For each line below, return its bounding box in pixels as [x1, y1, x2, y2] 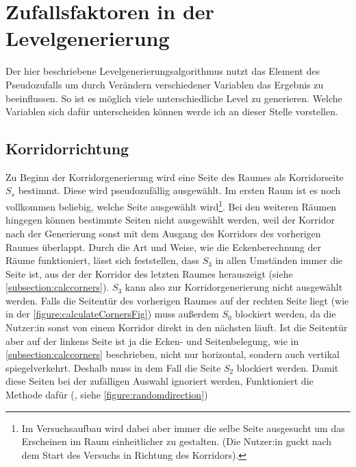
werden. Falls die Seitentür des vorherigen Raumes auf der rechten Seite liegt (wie [5, 293, 349, 307]
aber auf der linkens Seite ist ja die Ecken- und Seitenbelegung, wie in [5, 333, 299, 348]
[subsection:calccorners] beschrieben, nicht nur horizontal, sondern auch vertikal [5, 347, 340, 361]
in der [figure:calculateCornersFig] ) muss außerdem [5, 307, 219, 321]
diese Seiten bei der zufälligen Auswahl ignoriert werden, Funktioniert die [5, 374, 314, 388]
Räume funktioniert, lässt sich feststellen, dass [5, 253, 200, 267]
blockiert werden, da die [235, 307, 336, 321]
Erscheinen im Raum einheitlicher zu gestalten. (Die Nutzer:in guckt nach [21, 434, 332, 448]
